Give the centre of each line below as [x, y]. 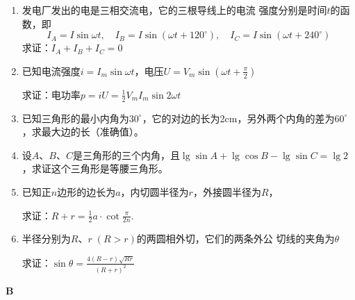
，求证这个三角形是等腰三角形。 [95, 168]
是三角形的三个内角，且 [126, 155]
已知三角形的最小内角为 [75, 118]
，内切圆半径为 [155, 191]
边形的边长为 [86, 191]
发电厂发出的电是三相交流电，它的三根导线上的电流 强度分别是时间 [174, 10]
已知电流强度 [51, 70]
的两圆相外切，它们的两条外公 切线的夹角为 [236, 239]
